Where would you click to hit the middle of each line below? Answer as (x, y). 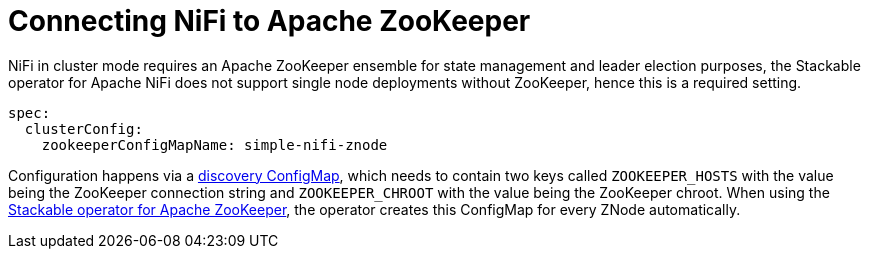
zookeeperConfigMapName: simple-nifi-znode (214, 144)
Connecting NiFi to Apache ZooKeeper (269, 21)
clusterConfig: (83, 128)
